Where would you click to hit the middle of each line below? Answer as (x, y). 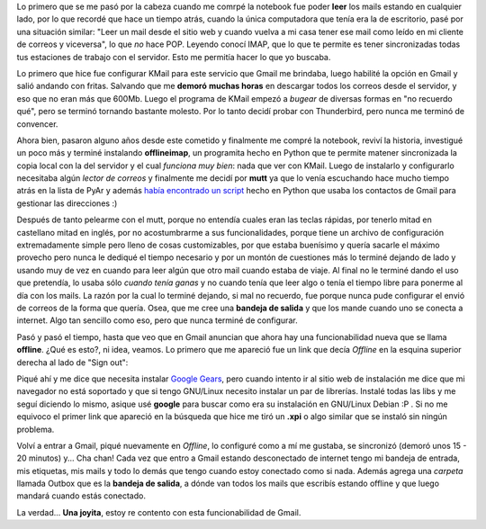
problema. (36, 429)
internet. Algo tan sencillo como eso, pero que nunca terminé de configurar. (157, 320)
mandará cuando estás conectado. (81, 496)
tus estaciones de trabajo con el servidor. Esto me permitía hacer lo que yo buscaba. (174, 57)
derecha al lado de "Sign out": (72, 362)
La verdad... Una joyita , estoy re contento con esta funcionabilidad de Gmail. (159, 512)
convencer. (37, 124)
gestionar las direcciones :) (67, 203)
